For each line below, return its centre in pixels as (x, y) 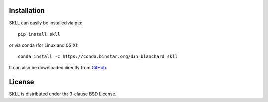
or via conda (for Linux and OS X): (44, 45)
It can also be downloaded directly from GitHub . (58, 68)
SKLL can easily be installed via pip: (46, 23)
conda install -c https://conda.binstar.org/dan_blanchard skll (98, 56)
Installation (27, 11)
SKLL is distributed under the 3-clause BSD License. (63, 94)
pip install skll (39, 34)
